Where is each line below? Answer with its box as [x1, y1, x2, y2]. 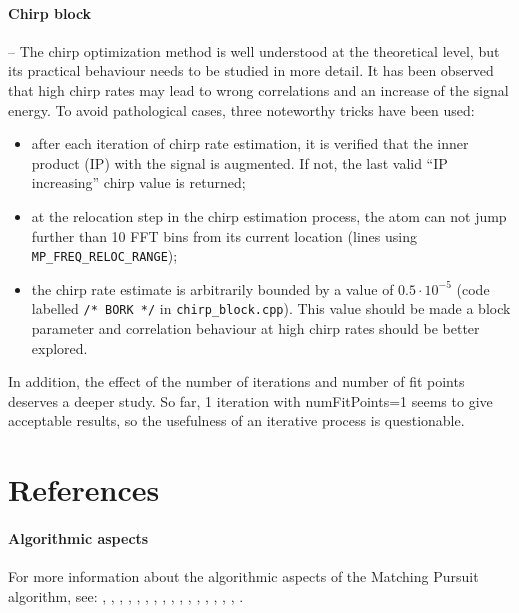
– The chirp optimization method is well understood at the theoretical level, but [8, 40, 500, 61]
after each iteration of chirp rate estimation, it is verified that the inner [31, 133, 469, 154]
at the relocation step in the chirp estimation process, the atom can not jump [31, 205, 507, 226]
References [8, 469, 160, 510]
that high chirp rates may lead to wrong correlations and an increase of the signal [8, 79, 509, 100]
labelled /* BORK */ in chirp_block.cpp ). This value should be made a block [31, 298, 511, 319]
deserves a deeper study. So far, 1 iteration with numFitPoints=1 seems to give [8, 390, 493, 411]
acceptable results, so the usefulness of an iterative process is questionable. [8, 410, 465, 431]
